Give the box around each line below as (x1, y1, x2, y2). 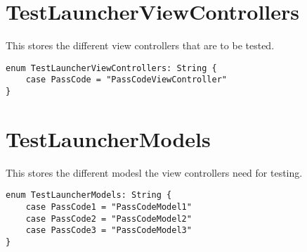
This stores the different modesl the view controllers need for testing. (6, 165, 303, 179)
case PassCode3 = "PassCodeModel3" (25, 225, 192, 236)
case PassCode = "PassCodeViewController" (25, 75, 227, 85)
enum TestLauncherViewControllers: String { (6, 63, 217, 73)
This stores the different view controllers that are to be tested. (6, 38, 275, 53)
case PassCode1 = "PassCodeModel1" (25, 202, 192, 213)
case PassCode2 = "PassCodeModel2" (25, 213, 192, 224)
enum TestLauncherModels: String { (6, 190, 172, 201)
